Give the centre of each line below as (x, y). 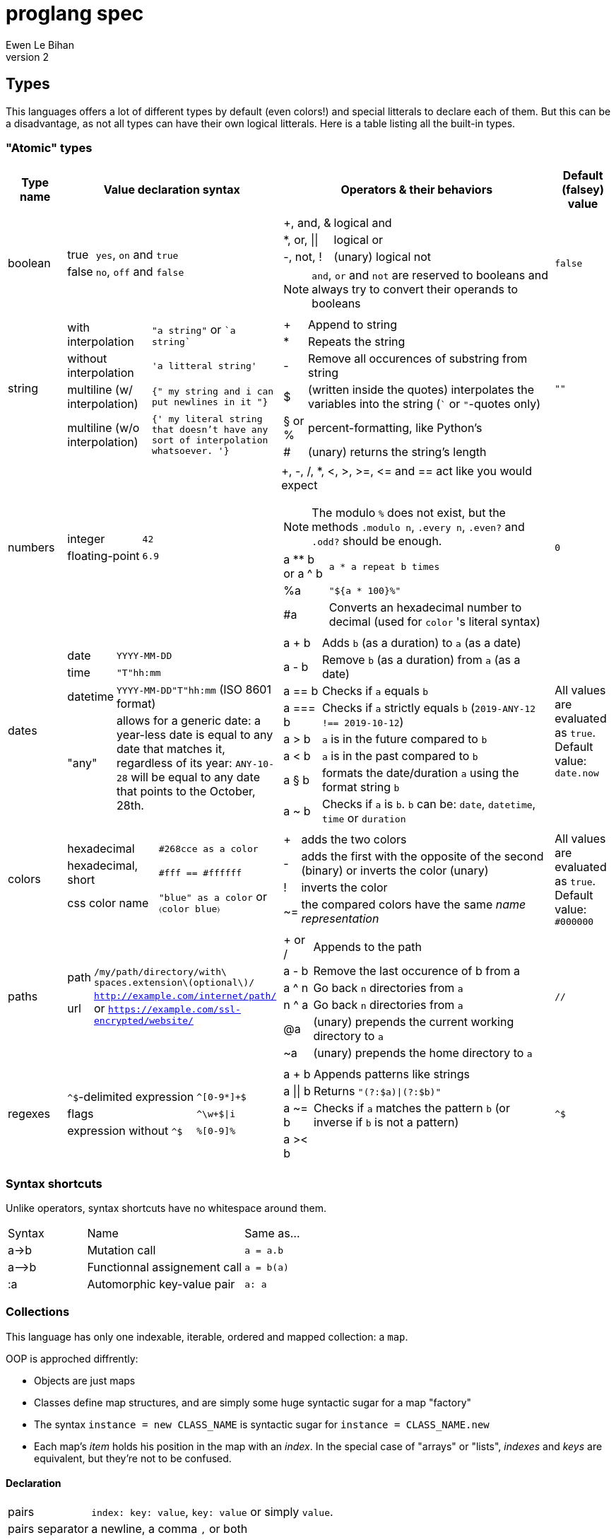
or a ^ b (303, 574)
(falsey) (583, 190)
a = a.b (264, 1250)
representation (340, 919)
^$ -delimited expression (131, 1097)
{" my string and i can (213, 392)
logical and (363, 223)
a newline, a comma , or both (170, 1529)
